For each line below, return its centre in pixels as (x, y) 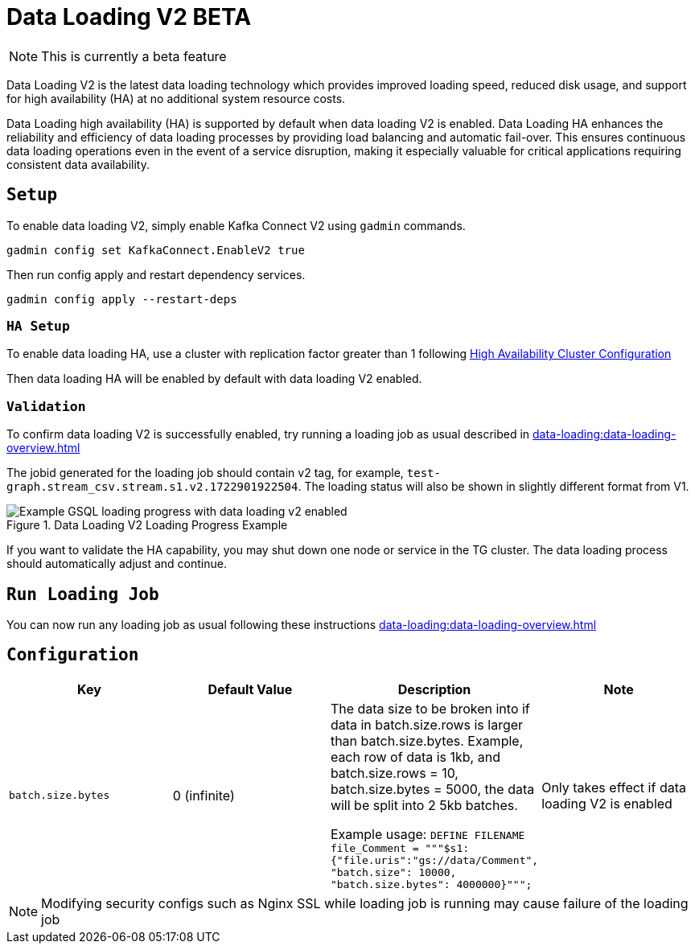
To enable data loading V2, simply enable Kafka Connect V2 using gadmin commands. (236, 225)
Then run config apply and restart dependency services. (156, 274)
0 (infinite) (204, 795)
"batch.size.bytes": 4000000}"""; (431, 884)
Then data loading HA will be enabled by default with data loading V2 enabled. (214, 379)
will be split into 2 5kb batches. (424, 805)
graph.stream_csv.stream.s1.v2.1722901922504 (152, 487)
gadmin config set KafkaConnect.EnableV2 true (156, 250)
